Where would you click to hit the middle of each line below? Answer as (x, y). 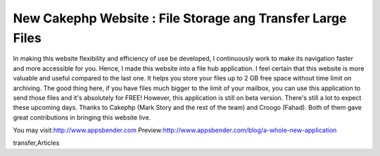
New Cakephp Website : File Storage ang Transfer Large (180, 18)
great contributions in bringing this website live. (82, 117)
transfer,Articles (36, 143)
